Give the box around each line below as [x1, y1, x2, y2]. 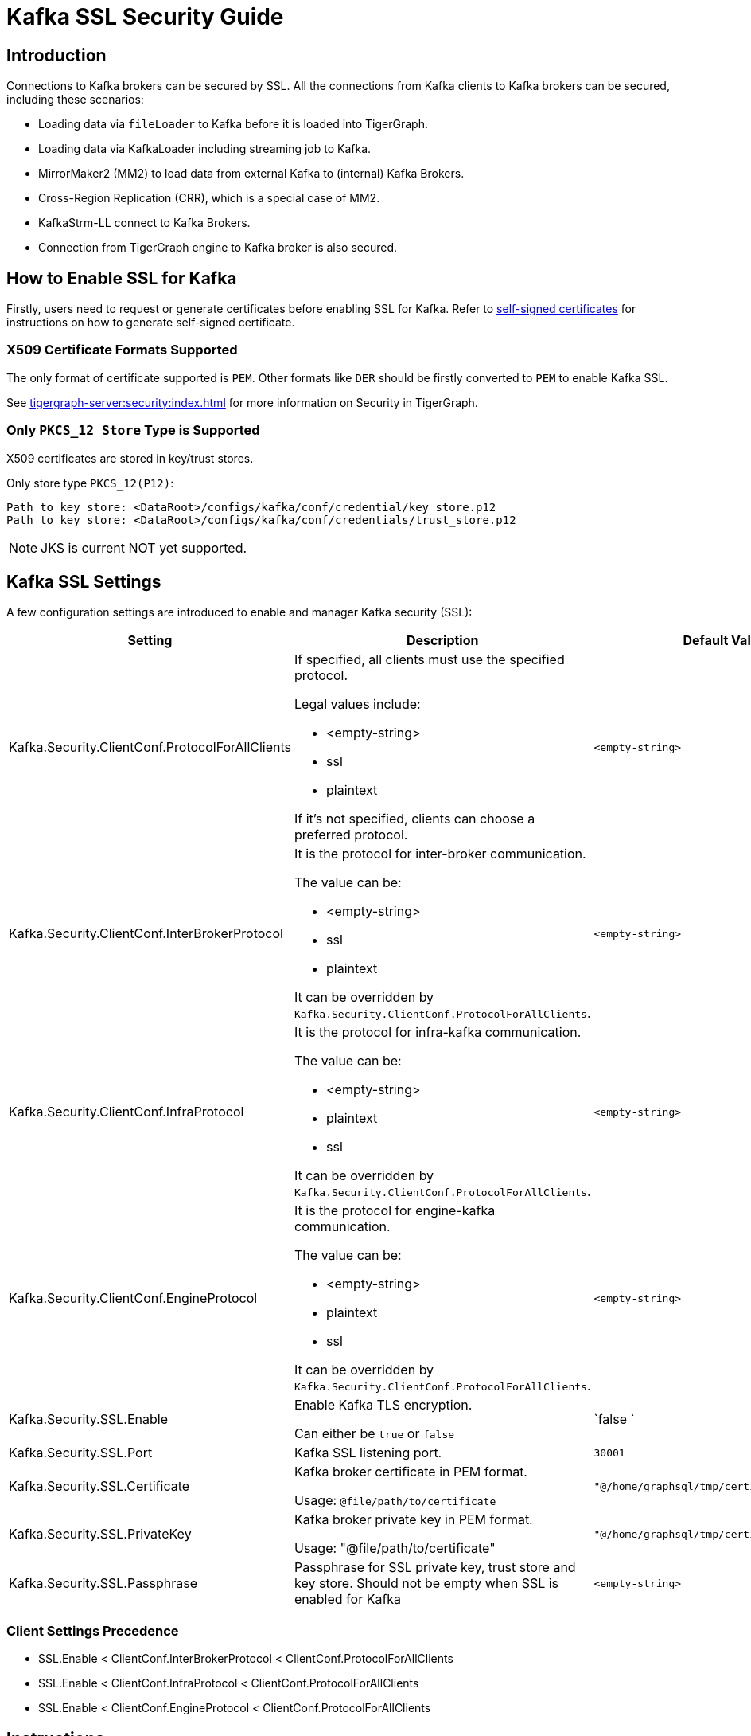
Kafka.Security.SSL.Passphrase [9, 1575, 198, 1592]
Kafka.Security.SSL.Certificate [9, 1478, 190, 1495]
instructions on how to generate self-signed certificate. [6, 315, 295, 330]
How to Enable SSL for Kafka [6, 268, 237, 288]
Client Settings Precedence [6, 1622, 179, 1639]
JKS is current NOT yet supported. [41, 539, 247, 556]
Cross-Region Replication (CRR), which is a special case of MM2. [38, 191, 380, 205]
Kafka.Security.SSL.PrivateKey [9, 1526, 192, 1542]
